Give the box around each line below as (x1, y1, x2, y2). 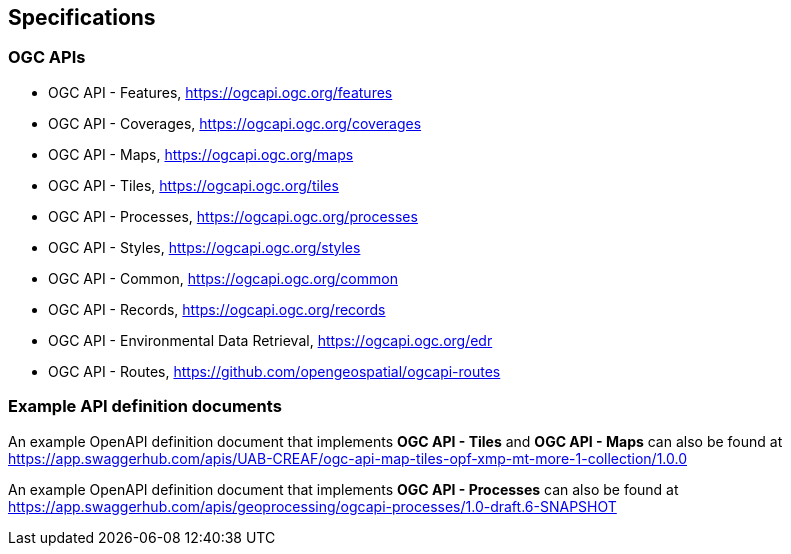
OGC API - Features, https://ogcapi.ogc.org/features (48, 83, 393, 101)
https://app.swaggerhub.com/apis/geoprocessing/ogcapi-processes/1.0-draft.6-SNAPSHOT (8, 497, 617, 515)
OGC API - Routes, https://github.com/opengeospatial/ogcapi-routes (48, 362, 501, 380)
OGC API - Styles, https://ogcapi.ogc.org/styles (48, 238, 361, 256)
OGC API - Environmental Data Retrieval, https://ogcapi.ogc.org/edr (48, 331, 493, 349)
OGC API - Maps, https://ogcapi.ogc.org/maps (48, 145, 354, 163)
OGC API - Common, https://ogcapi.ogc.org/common (48, 269, 398, 287)
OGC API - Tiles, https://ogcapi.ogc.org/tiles (48, 176, 339, 194)
